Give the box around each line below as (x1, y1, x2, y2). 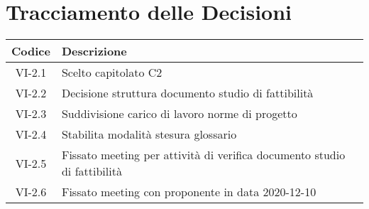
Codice (11, 43, 50, 60)
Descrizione (61, 43, 127, 60)
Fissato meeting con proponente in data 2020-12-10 (61, 183, 316, 200)
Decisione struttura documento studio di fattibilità (61, 85, 314, 102)
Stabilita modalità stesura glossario (61, 126, 237, 143)
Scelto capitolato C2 (61, 64, 163, 81)
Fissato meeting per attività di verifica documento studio (61, 146, 346, 164)
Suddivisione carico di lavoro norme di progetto (61, 105, 297, 122)
